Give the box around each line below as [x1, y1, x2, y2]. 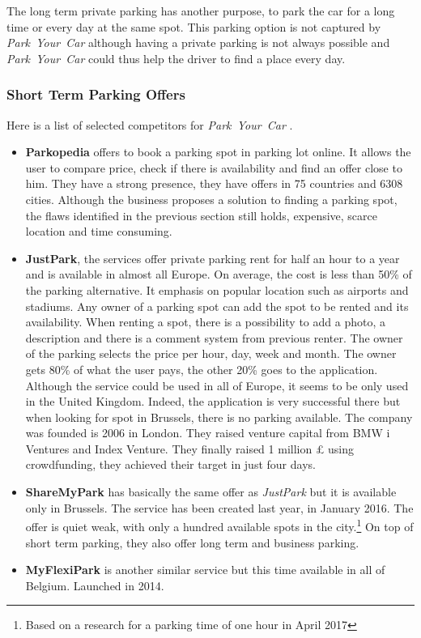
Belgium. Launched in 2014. [25, 576, 164, 593]
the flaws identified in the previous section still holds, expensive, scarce [25, 206, 378, 223]
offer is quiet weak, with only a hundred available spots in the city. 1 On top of [25, 516, 414, 534]
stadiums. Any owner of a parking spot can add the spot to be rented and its [25, 297, 409, 314]
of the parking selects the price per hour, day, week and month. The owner [25, 345, 397, 362]
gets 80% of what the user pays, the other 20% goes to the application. [25, 360, 378, 377]
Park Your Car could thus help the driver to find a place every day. [6, 49, 346, 66]
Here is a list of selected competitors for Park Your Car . [6, 116, 293, 133]
